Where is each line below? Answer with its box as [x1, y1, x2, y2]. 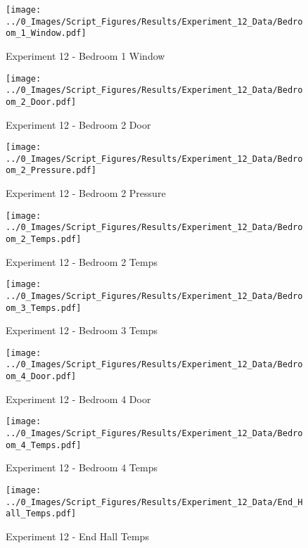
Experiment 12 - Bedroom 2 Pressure [6, 186, 166, 200]
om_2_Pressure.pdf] [6, 165, 96, 176]
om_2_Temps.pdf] [6, 234, 82, 244]
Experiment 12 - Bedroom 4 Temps [6, 460, 158, 475]
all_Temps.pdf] [6, 509, 77, 519]
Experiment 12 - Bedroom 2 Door [6, 117, 151, 132]
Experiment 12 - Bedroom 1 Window [6, 48, 165, 63]
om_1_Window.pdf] [6, 28, 86, 39]
